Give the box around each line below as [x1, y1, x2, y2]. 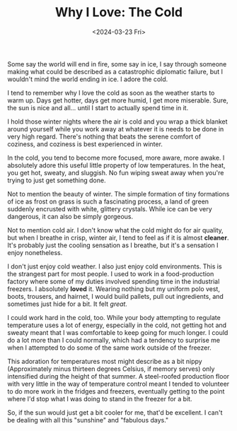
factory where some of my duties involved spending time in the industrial [7, 277, 220, 285]
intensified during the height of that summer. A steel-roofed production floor [7, 372, 230, 380]
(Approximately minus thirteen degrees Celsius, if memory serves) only [7, 365, 215, 373]
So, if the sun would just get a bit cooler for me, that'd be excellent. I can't [7, 408, 223, 417]
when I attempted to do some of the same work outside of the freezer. [7, 343, 212, 352]
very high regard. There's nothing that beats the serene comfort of [7, 132, 202, 141]
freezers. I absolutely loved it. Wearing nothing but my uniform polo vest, [7, 284, 221, 293]
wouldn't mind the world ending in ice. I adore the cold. [7, 75, 168, 83]
